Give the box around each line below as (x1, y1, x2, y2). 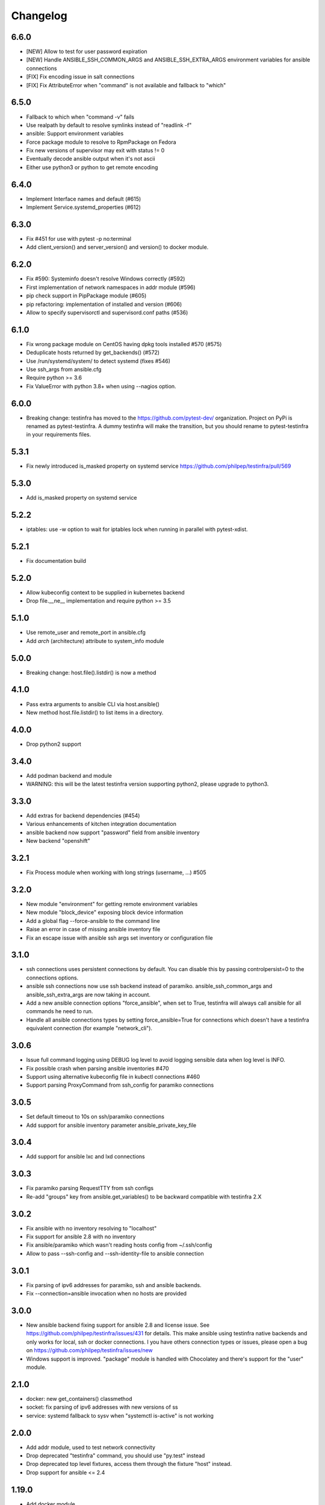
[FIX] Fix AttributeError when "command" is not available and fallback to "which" (26, 81, 226, 88)
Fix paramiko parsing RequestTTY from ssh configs (26, 1185, 153, 1192)
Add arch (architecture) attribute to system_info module (26, 637, 165, 644)
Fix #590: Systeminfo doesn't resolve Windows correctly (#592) (26, 275, 185, 282)
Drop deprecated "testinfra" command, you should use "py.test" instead (26, 1452, 205, 1459)
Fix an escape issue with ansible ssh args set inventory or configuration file (26, 934, 213, 942)
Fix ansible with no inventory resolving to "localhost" (26, 1224, 157, 1232)
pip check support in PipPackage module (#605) (26, 292, 147, 299)
